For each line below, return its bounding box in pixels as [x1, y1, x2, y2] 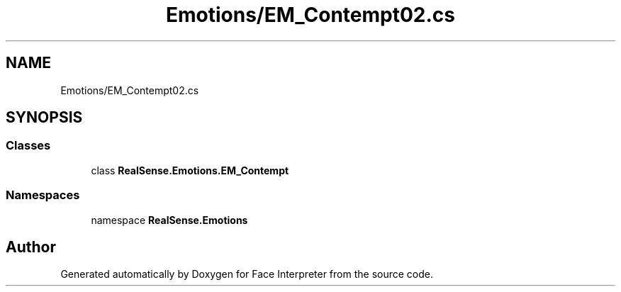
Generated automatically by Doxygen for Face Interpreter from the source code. [60, 268, 433, 281]
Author [6, 237, 56, 256]
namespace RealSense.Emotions [91, 213, 248, 226]
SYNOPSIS [6, 108, 83, 127]
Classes [6, 138, 51, 153]
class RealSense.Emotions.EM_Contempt [91, 164, 289, 176]
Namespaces [6, 188, 80, 203]
